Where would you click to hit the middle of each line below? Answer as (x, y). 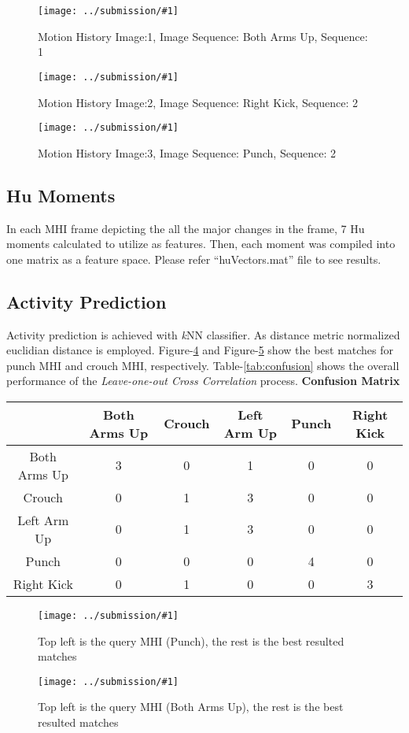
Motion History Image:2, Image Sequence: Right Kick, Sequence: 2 (198, 102)
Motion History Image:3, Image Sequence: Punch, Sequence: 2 (187, 152)
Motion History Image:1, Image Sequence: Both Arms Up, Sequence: (203, 36)
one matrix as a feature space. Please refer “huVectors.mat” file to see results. (194, 259)
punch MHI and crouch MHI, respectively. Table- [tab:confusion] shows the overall (203, 365)
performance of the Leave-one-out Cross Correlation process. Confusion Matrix (203, 381)
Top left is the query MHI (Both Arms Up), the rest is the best (191, 707)
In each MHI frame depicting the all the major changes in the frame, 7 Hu (186, 228)
